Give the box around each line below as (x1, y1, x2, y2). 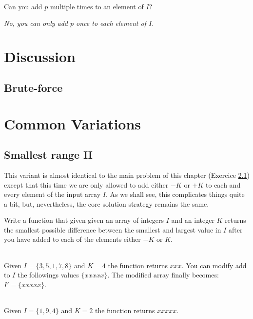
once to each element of (76, 18, 146, 28)
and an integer (171, 215, 214, 225)
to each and (206, 179, 241, 190)
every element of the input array (4, 189, 101, 199)
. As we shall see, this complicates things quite (105, 189, 245, 199)
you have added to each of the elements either (4, 234, 141, 244)
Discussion (4, 46, 76, 66)
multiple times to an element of (50, 1, 144, 11)
